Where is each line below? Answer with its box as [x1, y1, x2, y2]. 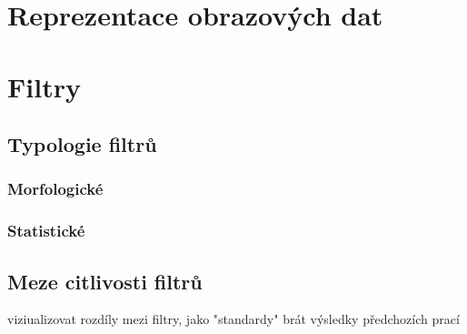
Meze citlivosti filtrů [7, 267, 203, 295]
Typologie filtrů [7, 130, 157, 158]
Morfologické [7, 177, 104, 200]
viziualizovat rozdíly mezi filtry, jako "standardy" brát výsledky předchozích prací [7, 309, 460, 329]
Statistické [7, 219, 85, 242]
